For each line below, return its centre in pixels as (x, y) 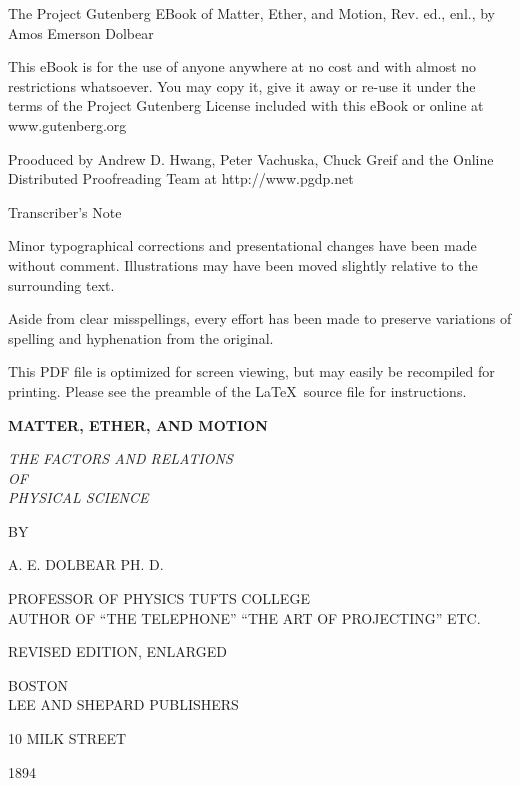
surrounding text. (61, 284)
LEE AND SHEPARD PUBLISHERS (123, 704)
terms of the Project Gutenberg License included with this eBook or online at (246, 105)
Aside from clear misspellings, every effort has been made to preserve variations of (260, 318)
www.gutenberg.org (67, 124)
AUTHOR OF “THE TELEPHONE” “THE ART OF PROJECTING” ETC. (244, 617)
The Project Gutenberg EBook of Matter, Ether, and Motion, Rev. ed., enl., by (252, 13)
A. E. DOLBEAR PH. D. (86, 564)
